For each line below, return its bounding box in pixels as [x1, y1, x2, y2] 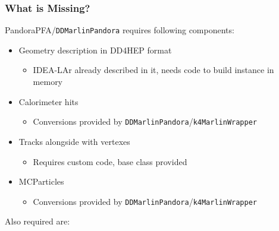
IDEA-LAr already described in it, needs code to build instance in [33, 64, 274, 76]
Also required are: [5, 215, 70, 227]
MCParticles [18, 175, 64, 188]
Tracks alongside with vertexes [18, 135, 130, 147]
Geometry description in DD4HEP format [18, 43, 172, 56]
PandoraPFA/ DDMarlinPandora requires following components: [5, 24, 234, 36]
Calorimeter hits [18, 95, 79, 107]
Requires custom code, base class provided [33, 155, 187, 167]
